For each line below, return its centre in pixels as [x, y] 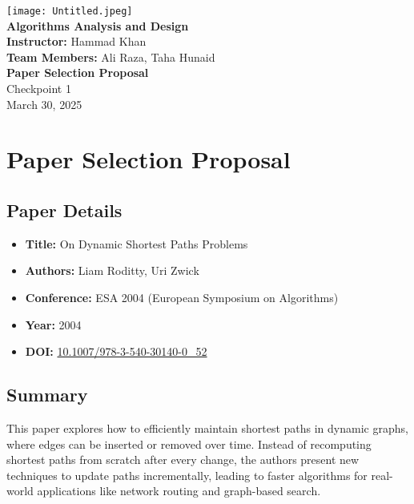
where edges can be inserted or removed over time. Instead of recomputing [189, 444]
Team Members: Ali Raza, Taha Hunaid [111, 56]
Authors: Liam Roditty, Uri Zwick [112, 270]
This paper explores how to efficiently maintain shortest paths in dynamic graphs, [207, 427]
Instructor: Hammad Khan [76, 41]
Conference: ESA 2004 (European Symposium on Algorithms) [182, 297]
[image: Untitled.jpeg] [70, 11]
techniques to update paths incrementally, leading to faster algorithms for [187, 475]
